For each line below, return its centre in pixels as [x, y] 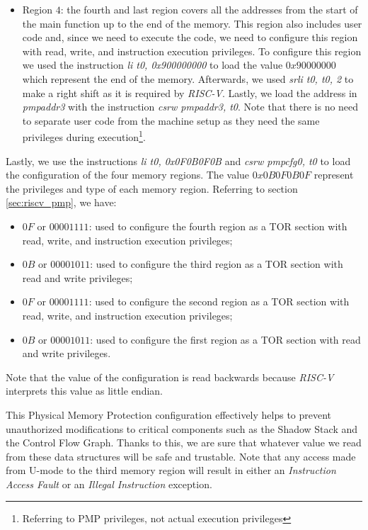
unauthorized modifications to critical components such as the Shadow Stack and [182, 428]
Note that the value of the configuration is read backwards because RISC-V [170, 377]
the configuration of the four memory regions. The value [128, 175]
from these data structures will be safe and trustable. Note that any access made [181, 456]
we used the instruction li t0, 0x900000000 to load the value [153, 65]
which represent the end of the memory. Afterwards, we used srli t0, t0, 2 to [188, 78]
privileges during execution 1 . [84, 136]
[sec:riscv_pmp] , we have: [61, 202]
